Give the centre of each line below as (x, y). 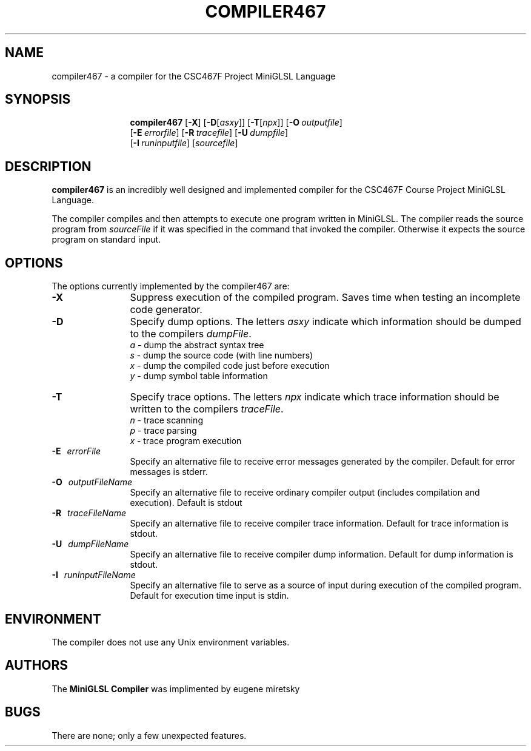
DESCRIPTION (48, 166)
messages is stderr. (169, 472)
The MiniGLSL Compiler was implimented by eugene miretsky (176, 689)
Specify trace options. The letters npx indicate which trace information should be (315, 397)
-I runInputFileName (94, 575)
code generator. (166, 310)
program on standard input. (106, 240)
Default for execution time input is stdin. (209, 596)
